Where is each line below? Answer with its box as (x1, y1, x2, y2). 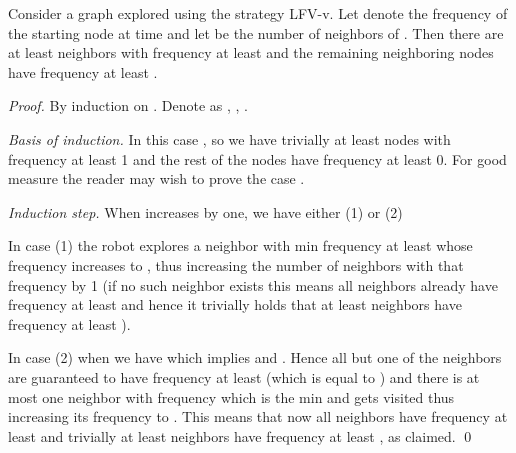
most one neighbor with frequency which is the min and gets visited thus (8, 386, 455, 407)
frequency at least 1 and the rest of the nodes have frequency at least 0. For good (8, 148, 507, 169)
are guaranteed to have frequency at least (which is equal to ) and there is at (8, 366, 480, 387)
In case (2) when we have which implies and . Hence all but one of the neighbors (8, 347, 502, 368)
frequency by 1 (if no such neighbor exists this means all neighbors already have (8, 274, 498, 295)
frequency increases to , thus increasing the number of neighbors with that (8, 254, 464, 275)
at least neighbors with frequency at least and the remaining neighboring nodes (8, 42, 494, 63)
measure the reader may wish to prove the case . (8, 168, 305, 189)
